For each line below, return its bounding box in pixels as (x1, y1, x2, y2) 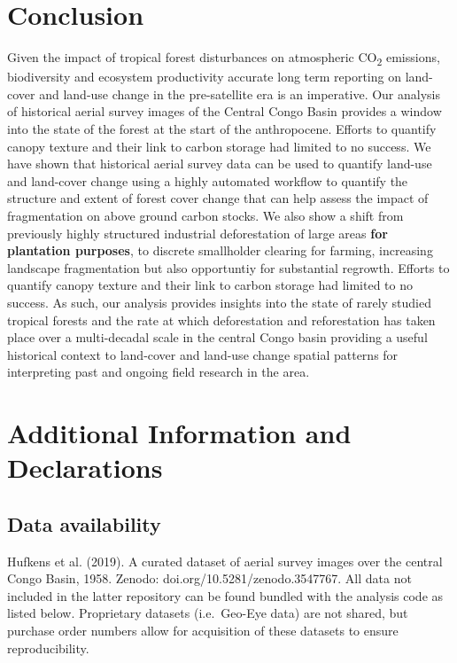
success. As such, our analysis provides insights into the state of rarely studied (7, 292, 431, 311)
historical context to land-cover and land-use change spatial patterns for (7, 345, 399, 363)
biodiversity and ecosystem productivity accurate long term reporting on (7, 67, 401, 86)
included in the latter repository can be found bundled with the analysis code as (7, 586, 444, 604)
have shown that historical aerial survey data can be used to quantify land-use (7, 154, 432, 173)
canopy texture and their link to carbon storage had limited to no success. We (7, 136, 431, 155)
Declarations (7, 449, 163, 486)
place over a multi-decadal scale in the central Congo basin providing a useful (7, 328, 428, 347)
